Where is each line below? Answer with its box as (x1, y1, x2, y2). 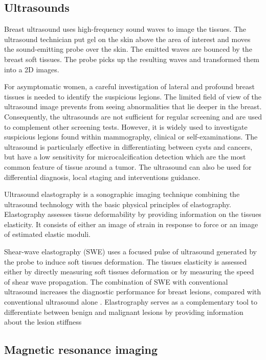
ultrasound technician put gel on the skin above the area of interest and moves (4, 33, 251, 44)
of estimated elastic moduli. (4, 229, 91, 239)
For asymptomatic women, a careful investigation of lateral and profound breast (4, 81, 255, 92)
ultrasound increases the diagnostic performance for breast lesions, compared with (4, 286, 261, 297)
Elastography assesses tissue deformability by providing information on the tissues (4, 209, 261, 219)
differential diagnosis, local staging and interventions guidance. (4, 171, 201, 182)
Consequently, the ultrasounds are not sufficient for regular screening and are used (4, 111, 262, 122)
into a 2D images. (4, 64, 59, 74)
